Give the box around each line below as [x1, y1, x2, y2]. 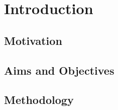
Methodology [4, 92, 74, 107]
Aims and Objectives [4, 62, 114, 78]
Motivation [4, 32, 62, 48]
